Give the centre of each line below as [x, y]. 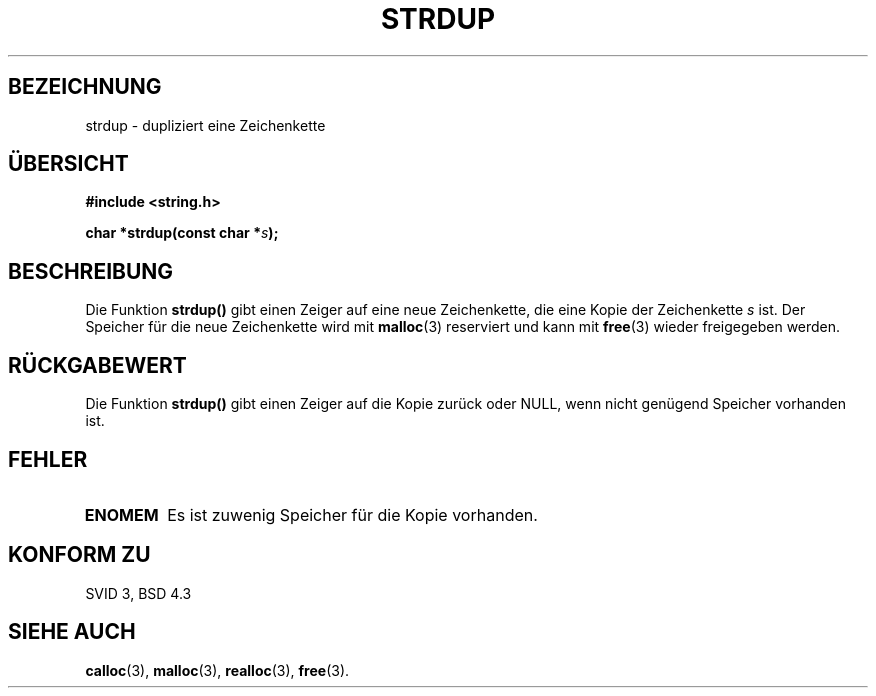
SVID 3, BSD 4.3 [138, 593]
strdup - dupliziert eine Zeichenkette [205, 125]
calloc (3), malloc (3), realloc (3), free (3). [217, 670]
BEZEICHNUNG [85, 87]
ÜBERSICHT [68, 164]
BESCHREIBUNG [91, 271]
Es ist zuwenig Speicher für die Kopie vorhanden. [352, 514]
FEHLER [48, 459]
